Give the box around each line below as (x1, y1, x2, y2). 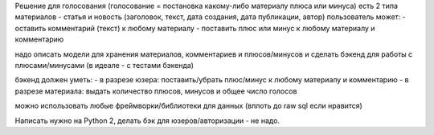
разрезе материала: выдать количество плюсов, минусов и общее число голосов (14, 86, 297, 96)
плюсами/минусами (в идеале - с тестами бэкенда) (14, 60, 194, 69)
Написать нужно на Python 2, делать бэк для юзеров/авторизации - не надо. (14, 116, 280, 125)
